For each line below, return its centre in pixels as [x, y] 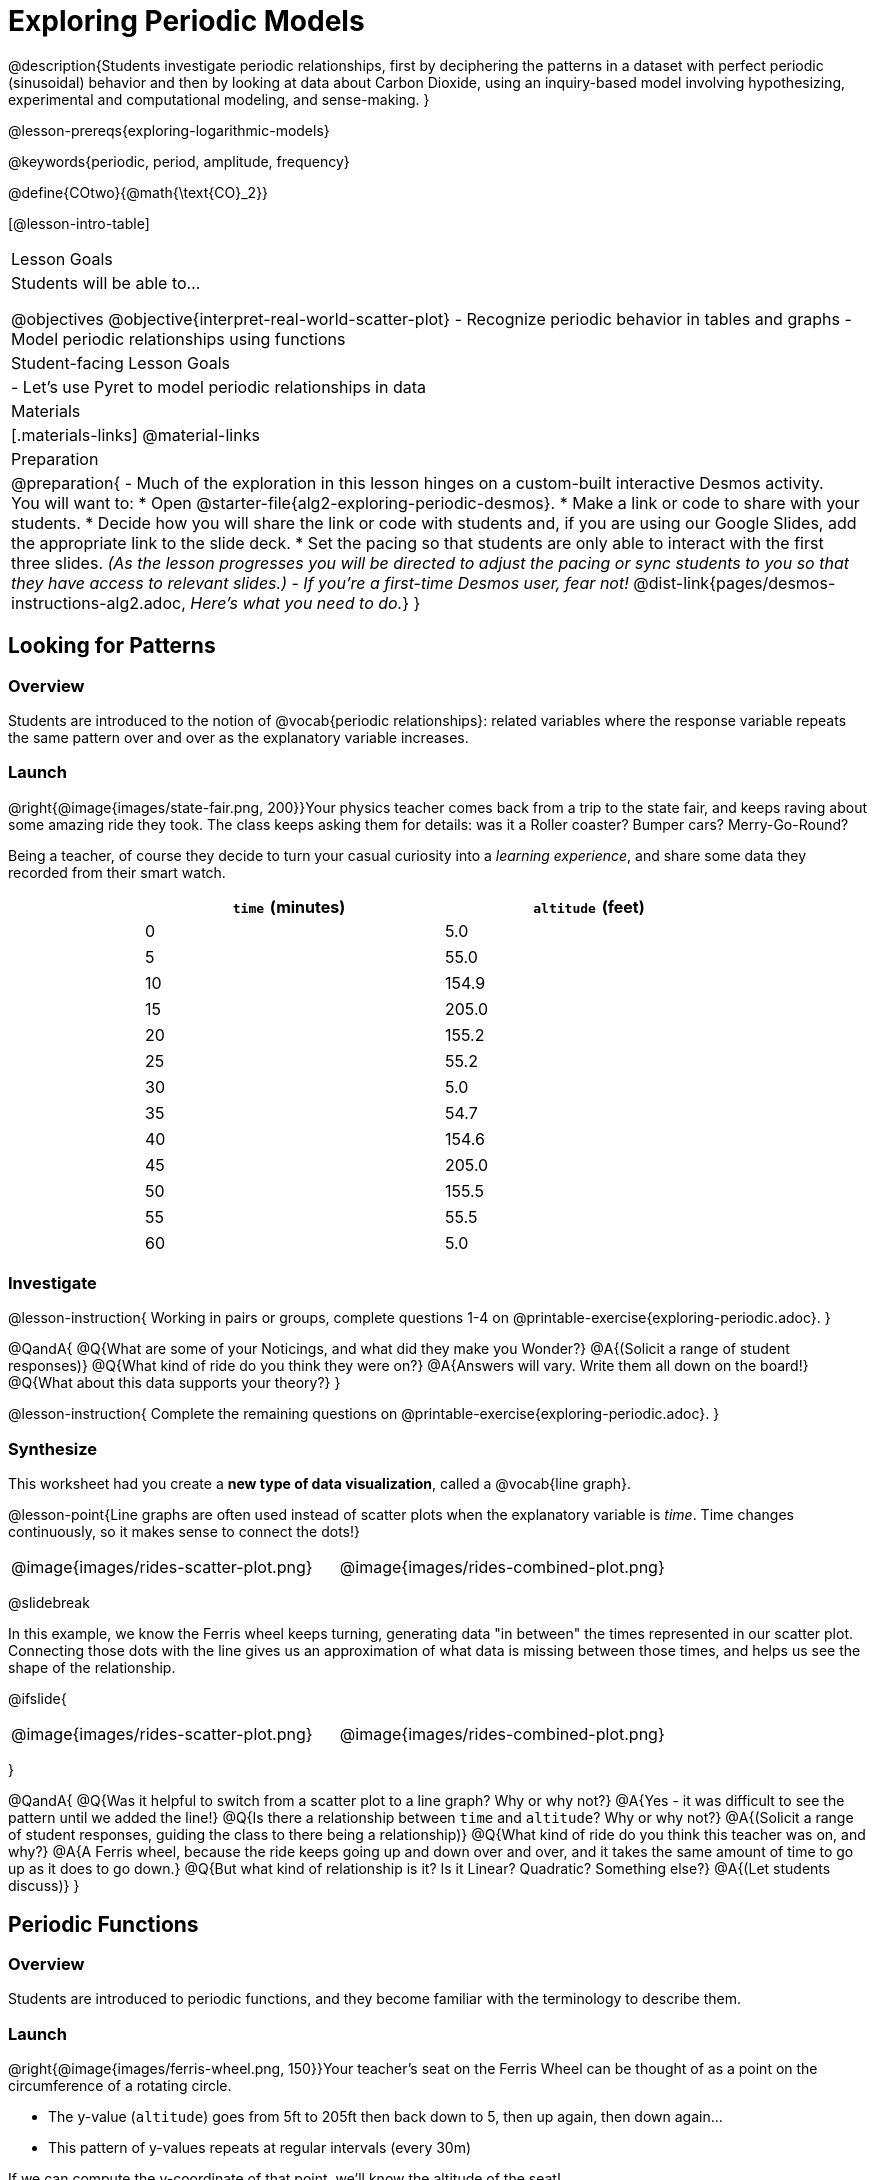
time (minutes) [289, 906]
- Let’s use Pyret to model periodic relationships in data [219, 386]
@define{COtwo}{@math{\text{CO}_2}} [138, 192]
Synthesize [53, 1448]
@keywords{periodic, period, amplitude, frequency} [179, 161]
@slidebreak [49, 1603]
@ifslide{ [37, 1699]
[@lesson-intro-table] [79, 223]
